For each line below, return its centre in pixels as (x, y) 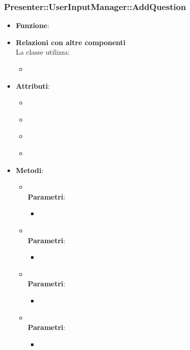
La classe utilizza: (43, 52)
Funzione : (32, 25)
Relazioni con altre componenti (71, 42)
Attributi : (33, 85)
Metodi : (29, 170)
